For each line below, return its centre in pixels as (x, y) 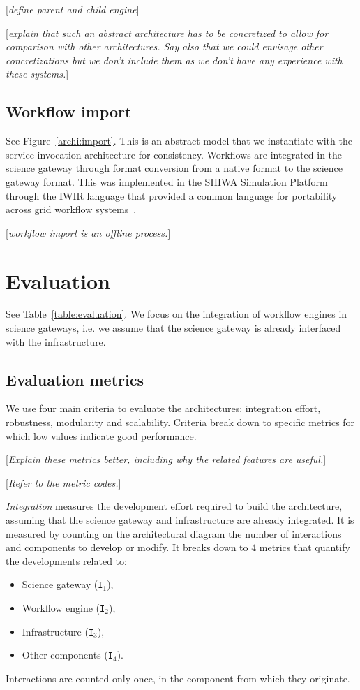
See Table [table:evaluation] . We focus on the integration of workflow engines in (177, 314)
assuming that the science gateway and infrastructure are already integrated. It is (180, 520)
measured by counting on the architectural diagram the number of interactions (174, 533)
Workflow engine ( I (63, 608)
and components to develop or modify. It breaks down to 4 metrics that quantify (178, 547)
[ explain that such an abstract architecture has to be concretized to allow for (167, 32)
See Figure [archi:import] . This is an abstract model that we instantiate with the (179, 141)
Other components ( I (67, 655)
